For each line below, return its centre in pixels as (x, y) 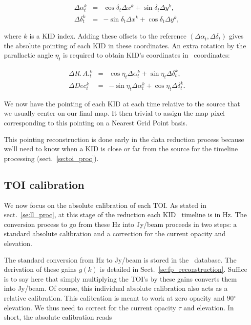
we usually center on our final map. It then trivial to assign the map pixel (115, 113)
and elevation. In (209, 307)
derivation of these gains (40, 269)
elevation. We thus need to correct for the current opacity (90, 307)
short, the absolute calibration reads (58, 317)
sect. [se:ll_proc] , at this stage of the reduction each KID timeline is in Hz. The (125, 214)
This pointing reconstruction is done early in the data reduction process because (124, 139)
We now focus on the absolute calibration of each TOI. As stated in (105, 205)
